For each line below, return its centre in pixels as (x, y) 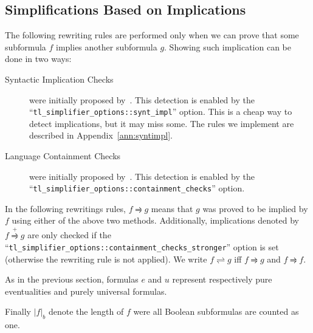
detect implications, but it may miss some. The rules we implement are (162, 123)
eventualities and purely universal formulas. (86, 291)
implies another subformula (107, 46)
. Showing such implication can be (228, 46)
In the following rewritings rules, (66, 208)
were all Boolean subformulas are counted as (216, 311)
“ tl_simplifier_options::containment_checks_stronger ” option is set (142, 246)
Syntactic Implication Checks (59, 79)
